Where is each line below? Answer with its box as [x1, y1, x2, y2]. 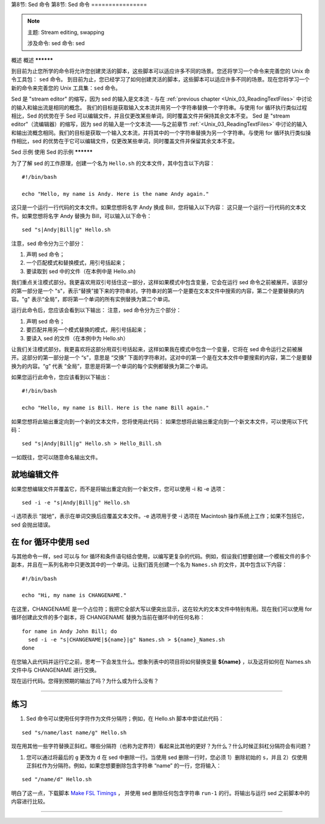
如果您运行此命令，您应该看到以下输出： [11, 373, 111, 381]
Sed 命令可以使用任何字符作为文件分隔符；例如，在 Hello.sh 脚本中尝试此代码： [26, 715, 224, 722]
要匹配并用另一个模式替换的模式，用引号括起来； [26, 326, 147, 334]
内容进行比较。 [11, 798, 48, 805]
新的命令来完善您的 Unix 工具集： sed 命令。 [11, 84, 121, 92]
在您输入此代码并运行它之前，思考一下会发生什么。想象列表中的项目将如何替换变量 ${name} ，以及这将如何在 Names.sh [11, 658, 311, 665]
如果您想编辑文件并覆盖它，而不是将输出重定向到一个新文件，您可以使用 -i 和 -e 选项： [11, 485, 227, 492]
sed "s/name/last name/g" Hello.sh [22, 729, 127, 736]
